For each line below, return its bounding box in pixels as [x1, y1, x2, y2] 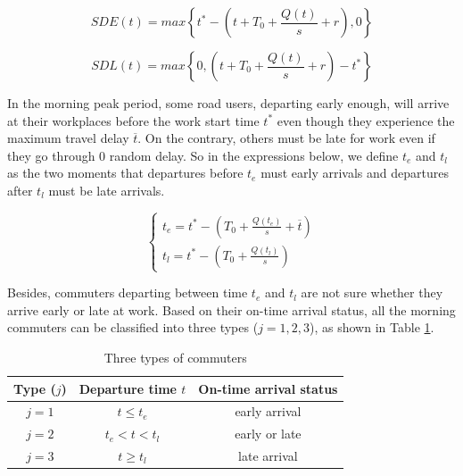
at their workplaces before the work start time [7, 111, 260, 129]
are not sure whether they [301, 283, 443, 302]
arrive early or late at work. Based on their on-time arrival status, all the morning [7, 300, 456, 319]
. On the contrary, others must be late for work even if [137, 129, 435, 147]
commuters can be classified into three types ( [7, 318, 259, 337]
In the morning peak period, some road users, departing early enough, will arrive [7, 94, 450, 112]
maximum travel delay [7, 129, 129, 147]
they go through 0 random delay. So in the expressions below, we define [7, 146, 399, 164]
